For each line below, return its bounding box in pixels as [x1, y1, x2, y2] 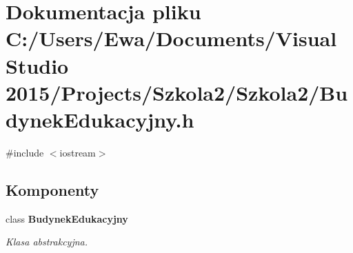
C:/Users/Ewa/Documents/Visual [6, 24, 337, 52]
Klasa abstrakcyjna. [6, 234, 88, 249]
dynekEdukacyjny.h [6, 105, 194, 133]
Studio [6, 51, 69, 79]
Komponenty [6, 179, 99, 200]
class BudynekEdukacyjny [6, 211, 128, 225]
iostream [59, 145, 96, 159]
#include [6, 145, 44, 159]
